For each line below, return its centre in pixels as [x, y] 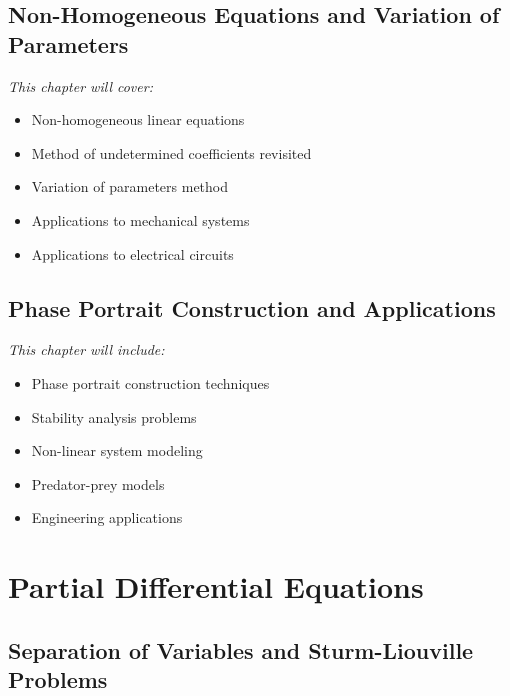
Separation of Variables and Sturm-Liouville [241, 649]
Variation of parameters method [130, 186]
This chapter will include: [86, 349]
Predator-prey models [98, 483]
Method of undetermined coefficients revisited [171, 152]
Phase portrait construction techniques [150, 382]
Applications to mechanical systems [140, 219]
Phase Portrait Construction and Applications [252, 307]
